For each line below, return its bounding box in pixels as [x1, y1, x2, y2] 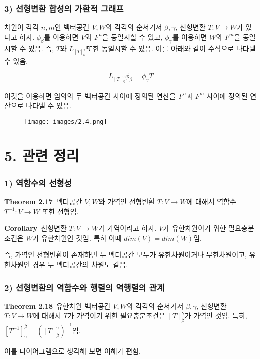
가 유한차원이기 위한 [163, 223, 226, 233]
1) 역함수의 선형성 [4, 176, 72, 189]
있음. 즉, [28, 43, 54, 53]
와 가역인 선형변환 [98, 196, 155, 207]
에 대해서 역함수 [186, 196, 236, 207]
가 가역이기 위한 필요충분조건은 [67, 310, 165, 321]
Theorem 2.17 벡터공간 [4, 196, 82, 207]
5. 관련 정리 [4, 145, 79, 165]
